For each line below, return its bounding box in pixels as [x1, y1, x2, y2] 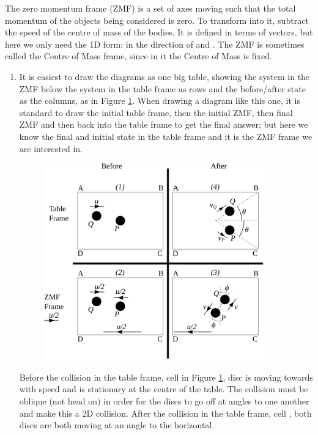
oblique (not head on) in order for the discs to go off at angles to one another [19, 394, 309, 407]
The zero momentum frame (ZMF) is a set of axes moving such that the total [5, 2, 296, 14]
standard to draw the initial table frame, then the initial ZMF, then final [19, 106, 293, 119]
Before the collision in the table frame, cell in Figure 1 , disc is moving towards [19, 370, 313, 383]
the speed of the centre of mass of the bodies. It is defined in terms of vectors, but [5, 26, 313, 38]
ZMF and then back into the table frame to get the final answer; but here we [19, 118, 308, 131]
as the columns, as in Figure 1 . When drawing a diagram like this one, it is [19, 94, 300, 107]
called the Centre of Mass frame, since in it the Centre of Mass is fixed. [5, 49, 272, 62]
